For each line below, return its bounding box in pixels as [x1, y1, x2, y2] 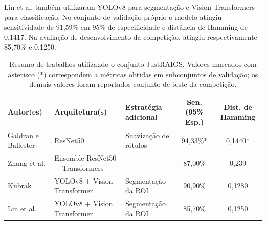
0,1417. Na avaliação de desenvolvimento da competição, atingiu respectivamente [4, 31, 257, 42]
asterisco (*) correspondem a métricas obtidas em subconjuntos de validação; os [8, 69, 258, 79]
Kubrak [8, 180, 32, 191]
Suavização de [125, 129, 169, 140]
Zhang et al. [8, 157, 46, 168]
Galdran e [8, 129, 39, 140]
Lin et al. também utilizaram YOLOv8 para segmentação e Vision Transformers [4, 2, 255, 12]
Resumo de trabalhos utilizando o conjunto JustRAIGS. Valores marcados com [9, 58, 257, 69]
